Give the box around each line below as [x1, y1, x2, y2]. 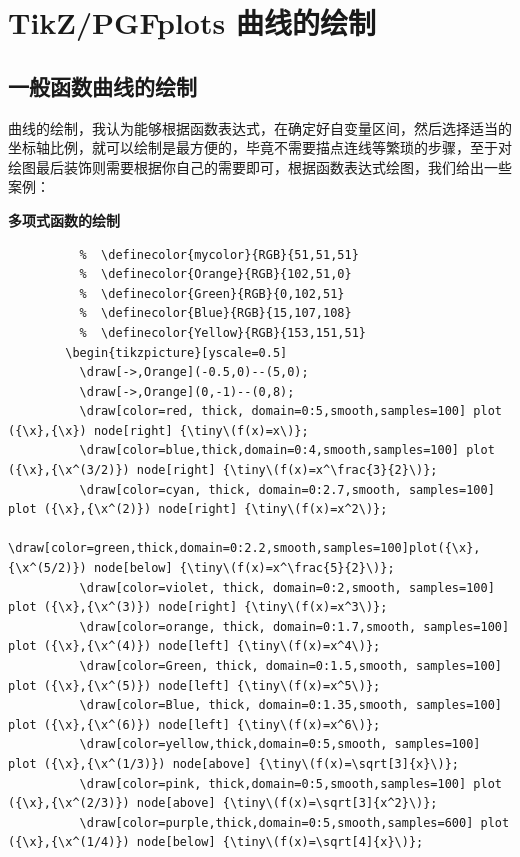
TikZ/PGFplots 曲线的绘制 [8, 2, 376, 43]
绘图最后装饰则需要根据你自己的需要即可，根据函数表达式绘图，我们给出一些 [8, 156, 512, 177]
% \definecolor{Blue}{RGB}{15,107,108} [79, 306, 352, 321]
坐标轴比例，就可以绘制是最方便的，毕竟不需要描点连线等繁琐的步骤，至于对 [8, 137, 512, 158]
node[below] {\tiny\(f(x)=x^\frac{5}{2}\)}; [93, 561, 395, 576]
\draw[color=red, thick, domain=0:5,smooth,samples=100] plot [79, 404, 502, 419]
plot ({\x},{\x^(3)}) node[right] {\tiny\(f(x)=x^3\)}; [8, 600, 388, 615]
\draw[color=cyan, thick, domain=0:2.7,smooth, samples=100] [79, 482, 495, 497]
